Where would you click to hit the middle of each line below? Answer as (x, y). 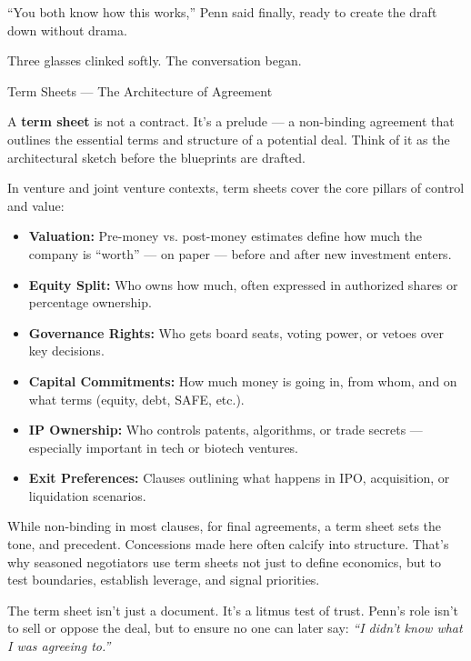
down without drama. (67, 30)
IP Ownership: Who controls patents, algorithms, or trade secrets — (225, 430)
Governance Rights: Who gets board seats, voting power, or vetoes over (236, 332)
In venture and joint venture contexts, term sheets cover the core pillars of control (236, 188)
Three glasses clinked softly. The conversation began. (155, 60)
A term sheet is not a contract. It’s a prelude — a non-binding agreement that (231, 121)
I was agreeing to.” (59, 646)
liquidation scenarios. (87, 495)
